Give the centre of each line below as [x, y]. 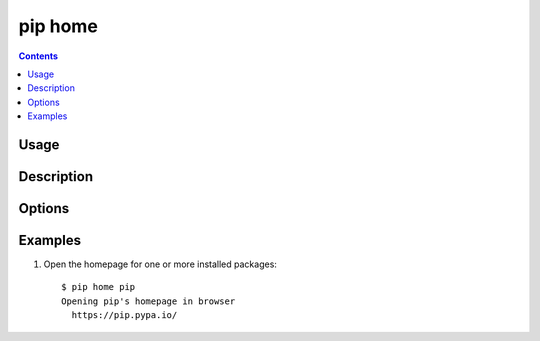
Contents [38, 56]
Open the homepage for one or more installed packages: [160, 264]
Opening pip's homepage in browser [148, 301]
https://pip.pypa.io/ [124, 315]
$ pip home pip [98, 287]
